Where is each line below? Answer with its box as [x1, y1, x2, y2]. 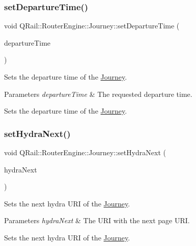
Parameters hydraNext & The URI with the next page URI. [4, 215, 190, 226]
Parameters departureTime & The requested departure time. [4, 88, 192, 99]
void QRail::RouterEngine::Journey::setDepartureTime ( [4, 20, 180, 31]
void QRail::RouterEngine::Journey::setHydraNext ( [4, 147, 166, 157]
